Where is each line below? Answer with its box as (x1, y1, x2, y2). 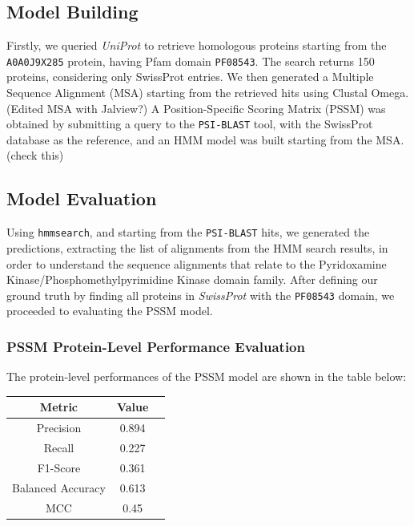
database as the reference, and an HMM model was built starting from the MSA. (6, 131, 404, 148)
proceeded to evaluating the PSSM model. (6, 302, 213, 319)
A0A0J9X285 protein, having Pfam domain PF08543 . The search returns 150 (6, 52, 375, 69)
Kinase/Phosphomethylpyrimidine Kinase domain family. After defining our (6, 271, 378, 288)
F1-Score (37, 459, 81, 475)
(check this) (6, 147, 64, 164)
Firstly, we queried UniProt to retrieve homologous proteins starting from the (6, 37, 387, 54)
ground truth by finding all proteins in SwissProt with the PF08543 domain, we (6, 286, 395, 303)
